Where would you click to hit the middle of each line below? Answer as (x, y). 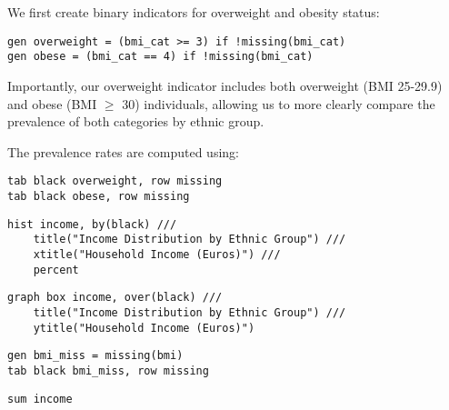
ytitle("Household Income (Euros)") (144, 328)
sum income (40, 399)
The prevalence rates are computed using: (123, 151)
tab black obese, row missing (99, 196)
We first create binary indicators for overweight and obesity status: (194, 12)
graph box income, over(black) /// (115, 298)
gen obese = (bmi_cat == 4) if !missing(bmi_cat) (160, 57)
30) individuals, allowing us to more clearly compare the (279, 103)
